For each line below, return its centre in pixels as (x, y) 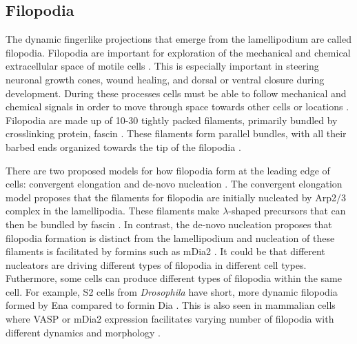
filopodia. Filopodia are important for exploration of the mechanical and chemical (178, 52)
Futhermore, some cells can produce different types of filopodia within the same (174, 278)
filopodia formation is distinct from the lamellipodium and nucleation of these (170, 237)
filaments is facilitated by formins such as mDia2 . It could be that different (165, 251)
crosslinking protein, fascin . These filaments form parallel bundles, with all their (176, 133)
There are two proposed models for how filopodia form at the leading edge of (168, 170)
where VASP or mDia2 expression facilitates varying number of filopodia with (170, 319)
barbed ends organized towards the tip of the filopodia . (123, 146)
